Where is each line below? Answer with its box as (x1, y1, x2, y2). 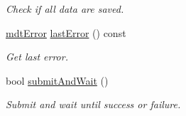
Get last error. (6, 49, 68, 64)
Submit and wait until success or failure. (6, 97, 181, 112)
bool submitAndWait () (6, 73, 109, 88)
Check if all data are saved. (6, 1, 124, 16)
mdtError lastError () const (6, 25, 126, 40)
